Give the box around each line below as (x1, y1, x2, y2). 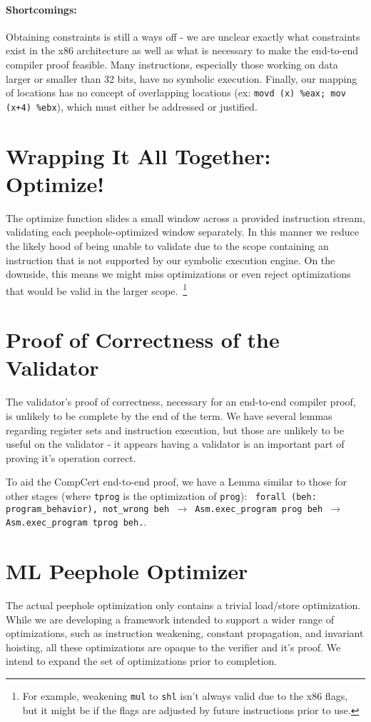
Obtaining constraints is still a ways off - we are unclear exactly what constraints (6, 29, 360, 44)
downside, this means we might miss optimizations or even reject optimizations (6, 266, 351, 281)
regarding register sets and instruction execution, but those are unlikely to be (6, 422, 344, 437)
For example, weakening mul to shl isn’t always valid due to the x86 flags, (22, 688, 348, 703)
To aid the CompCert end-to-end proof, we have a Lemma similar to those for (6, 474, 347, 489)
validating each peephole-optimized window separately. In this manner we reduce (6, 224, 359, 239)
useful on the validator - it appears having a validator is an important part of (6, 436, 345, 451)
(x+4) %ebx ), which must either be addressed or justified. (6, 99, 258, 114)
